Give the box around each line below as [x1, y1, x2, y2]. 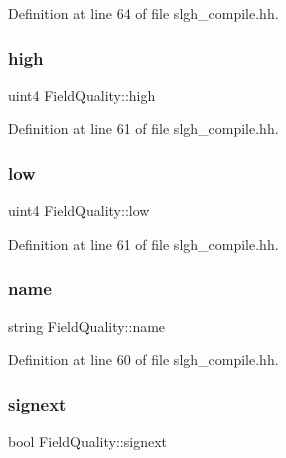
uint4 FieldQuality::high [8, 84, 156, 105]
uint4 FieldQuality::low [8, 200, 150, 221]
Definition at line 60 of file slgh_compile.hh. [8, 349, 279, 370]
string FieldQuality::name [8, 315, 166, 336]
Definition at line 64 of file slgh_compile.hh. [8, 3, 279, 23]
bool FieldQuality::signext [8, 431, 167, 452]
